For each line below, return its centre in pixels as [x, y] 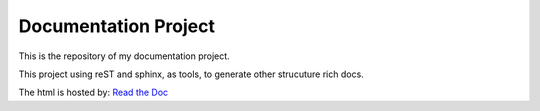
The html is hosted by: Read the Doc [93, 92]
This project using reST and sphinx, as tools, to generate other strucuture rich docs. [191, 74]
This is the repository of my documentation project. [124, 56]
